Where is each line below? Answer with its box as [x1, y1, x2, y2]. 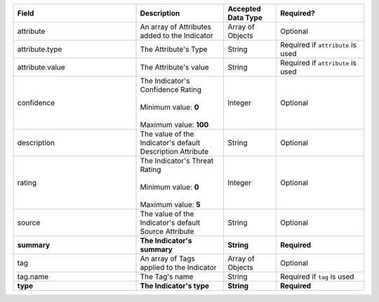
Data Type [227, 13, 262, 22]
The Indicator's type [140, 281, 210, 291]
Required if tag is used [279, 272, 354, 281]
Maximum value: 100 [140, 120, 209, 129]
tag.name [17, 272, 49, 281]
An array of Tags [140, 254, 196, 263]
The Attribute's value [140, 63, 209, 72]
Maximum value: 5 [140, 200, 201, 209]
